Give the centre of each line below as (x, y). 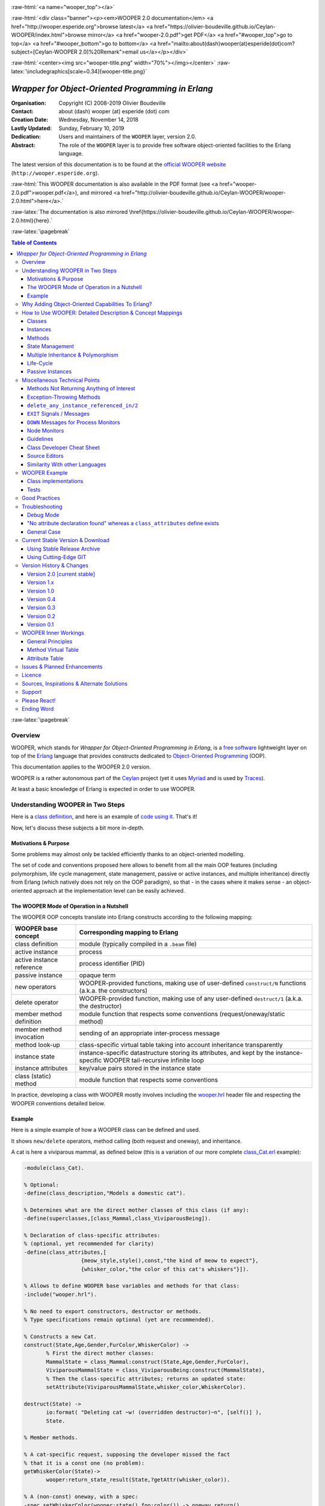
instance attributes (41, 1068)
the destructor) (101, 1006)
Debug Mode (43, 515)
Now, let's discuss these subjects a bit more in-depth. (78, 828)
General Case (44, 532)
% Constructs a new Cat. (60, 1336)
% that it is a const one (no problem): (84, 1463)
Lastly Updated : (32, 128)
